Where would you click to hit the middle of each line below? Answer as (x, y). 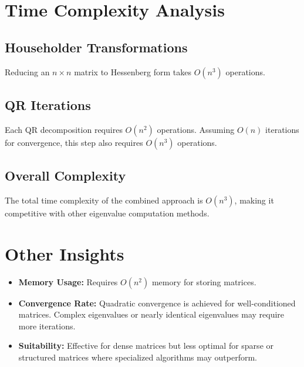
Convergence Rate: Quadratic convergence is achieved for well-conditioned (157, 303)
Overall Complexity (65, 176)
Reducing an (27, 71)
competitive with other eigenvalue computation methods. (107, 213)
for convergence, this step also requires (74, 142)
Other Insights (65, 253)
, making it (254, 200)
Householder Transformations (96, 47)
